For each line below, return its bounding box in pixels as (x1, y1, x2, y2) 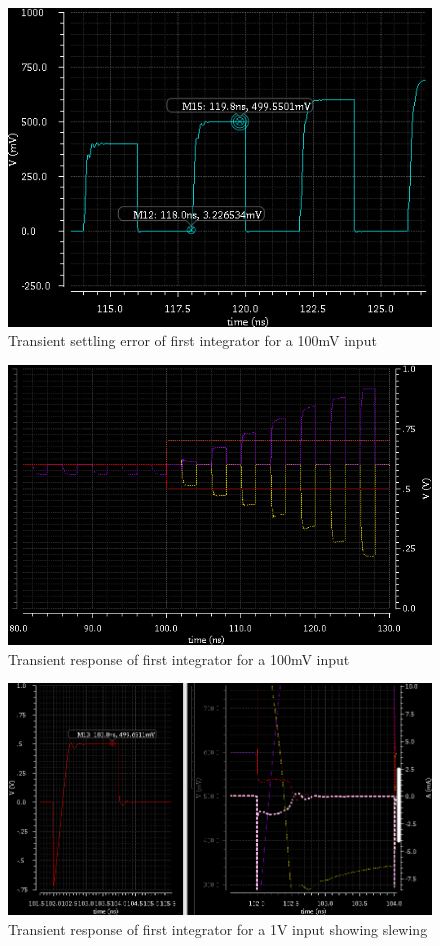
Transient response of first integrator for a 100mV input (8, 648, 350, 669)
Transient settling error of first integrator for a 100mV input (8, 330, 377, 351)
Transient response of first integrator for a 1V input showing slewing (8, 918, 428, 939)
